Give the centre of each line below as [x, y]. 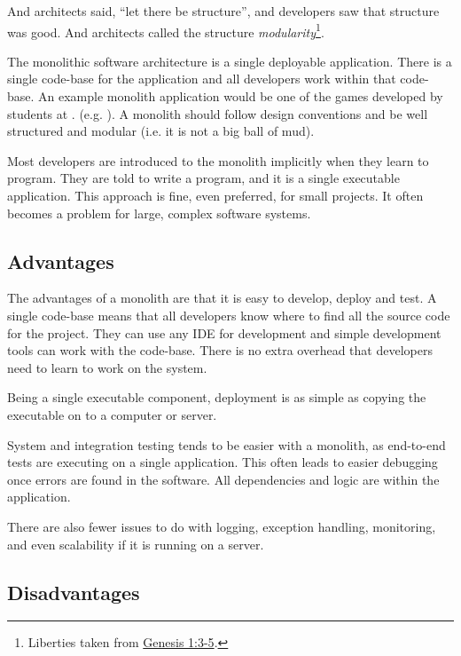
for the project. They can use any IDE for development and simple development [224, 332]
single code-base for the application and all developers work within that [202, 79]
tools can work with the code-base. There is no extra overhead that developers [220, 350]
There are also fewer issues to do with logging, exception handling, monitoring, [222, 526]
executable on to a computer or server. [112, 414]
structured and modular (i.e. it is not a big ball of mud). [161, 131]
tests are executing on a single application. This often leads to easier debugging [223, 462]
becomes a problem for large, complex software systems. [159, 213]
